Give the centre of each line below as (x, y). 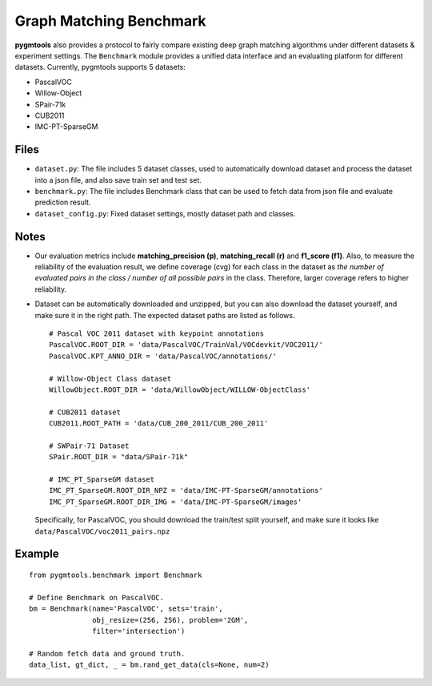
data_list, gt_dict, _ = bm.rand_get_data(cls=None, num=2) (149, 665)
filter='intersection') (139, 631)
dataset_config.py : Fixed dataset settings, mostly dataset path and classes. (165, 213)
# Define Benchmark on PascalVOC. (96, 597)
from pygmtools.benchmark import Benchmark (116, 575)
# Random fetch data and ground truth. (107, 654)
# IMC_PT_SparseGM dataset (102, 480)
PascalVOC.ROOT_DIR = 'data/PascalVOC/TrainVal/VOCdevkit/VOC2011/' (186, 345)
